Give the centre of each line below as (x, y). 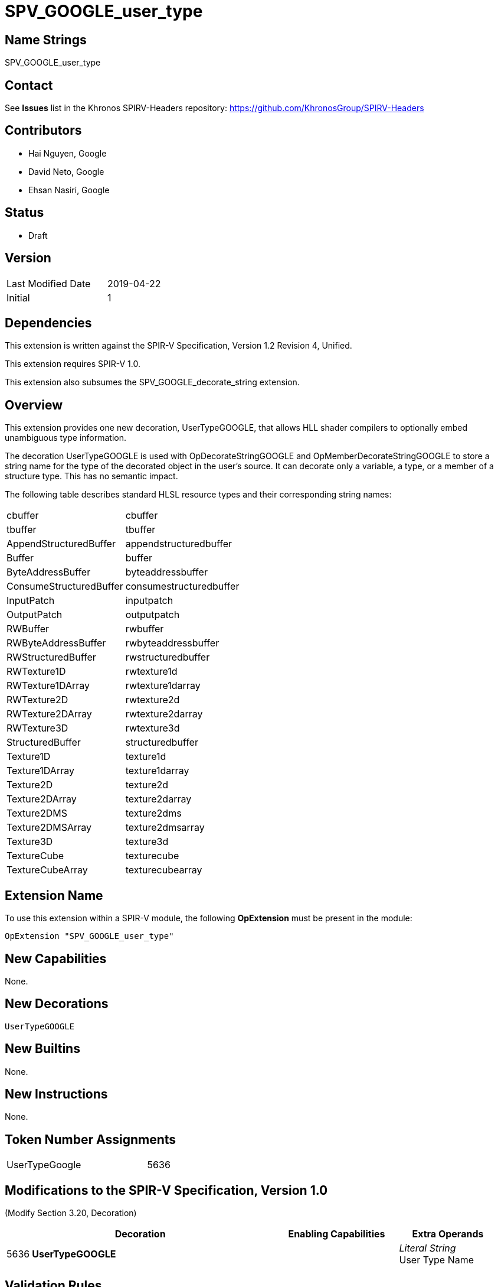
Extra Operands (448, 1234)
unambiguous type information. (66, 438)
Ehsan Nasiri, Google (69, 190)
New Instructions (56, 1094)
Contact (29, 85)
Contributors (43, 131)
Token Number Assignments (91, 1139)
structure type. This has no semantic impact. (91, 476)
